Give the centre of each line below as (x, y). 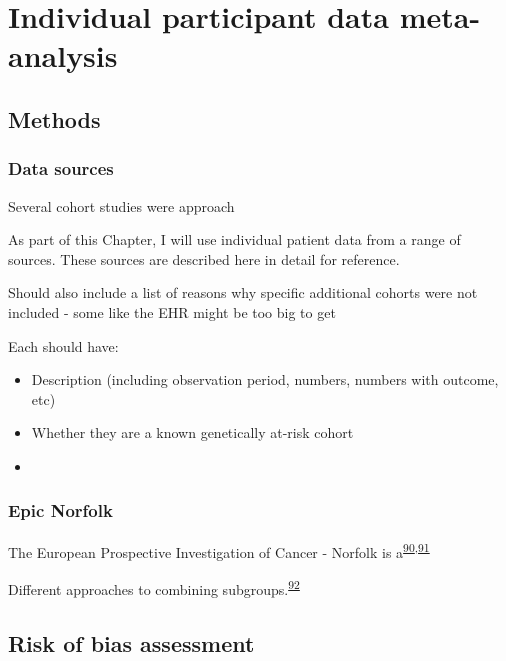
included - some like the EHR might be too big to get (172, 311)
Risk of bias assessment (131, 642)
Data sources (61, 168)
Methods (54, 118)
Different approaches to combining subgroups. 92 (154, 587)
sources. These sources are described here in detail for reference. (204, 258)
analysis (63, 55)
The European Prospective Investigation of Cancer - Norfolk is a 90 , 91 (219, 550)
